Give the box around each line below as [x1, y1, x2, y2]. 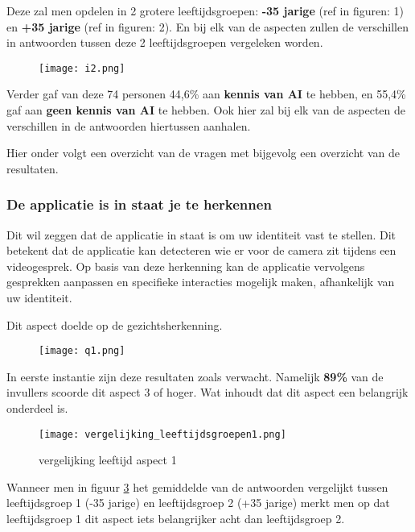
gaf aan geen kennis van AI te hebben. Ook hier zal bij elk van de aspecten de [6, 102, 406, 118]
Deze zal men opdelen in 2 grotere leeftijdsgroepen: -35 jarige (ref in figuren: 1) [6, 2, 404, 19]
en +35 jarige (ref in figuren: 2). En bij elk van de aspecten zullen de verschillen [6, 18, 409, 35]
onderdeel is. [6, 400, 68, 417]
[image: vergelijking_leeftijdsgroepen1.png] [39, 428, 286, 440]
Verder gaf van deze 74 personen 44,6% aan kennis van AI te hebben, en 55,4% [6, 85, 406, 102]
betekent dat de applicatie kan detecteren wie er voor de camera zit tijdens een [6, 242, 397, 259]
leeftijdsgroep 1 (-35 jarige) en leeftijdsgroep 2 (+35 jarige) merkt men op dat [6, 494, 390, 511]
